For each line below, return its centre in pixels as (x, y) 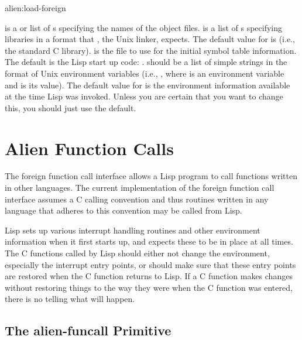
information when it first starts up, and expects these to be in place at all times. (149, 241)
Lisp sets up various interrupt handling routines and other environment (133, 230)
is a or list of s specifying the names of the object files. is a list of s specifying (144, 27)
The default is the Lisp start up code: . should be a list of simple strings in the (146, 62)
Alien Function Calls (89, 148)
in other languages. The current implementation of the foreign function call (140, 188)
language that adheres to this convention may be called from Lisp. (123, 210)
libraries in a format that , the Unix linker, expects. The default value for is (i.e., (150, 39)
